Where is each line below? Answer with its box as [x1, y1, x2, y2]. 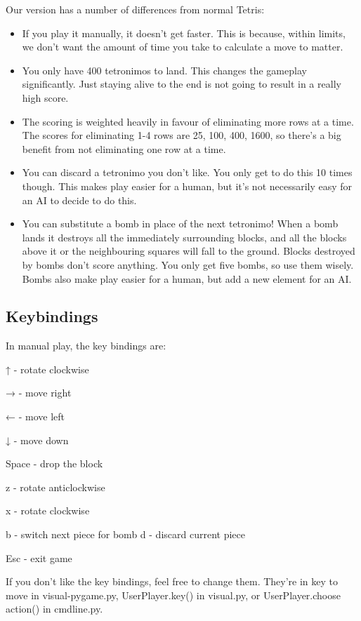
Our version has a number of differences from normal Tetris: [6, 2, 265, 16]
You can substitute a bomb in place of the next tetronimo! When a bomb [22, 216, 339, 231]
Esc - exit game [6, 550, 72, 565]
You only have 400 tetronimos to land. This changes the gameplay [22, 62, 307, 77]
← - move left [6, 409, 65, 424]
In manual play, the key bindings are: [6, 338, 166, 353]
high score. [22, 90, 69, 105]
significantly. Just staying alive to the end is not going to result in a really [22, 76, 341, 91]
